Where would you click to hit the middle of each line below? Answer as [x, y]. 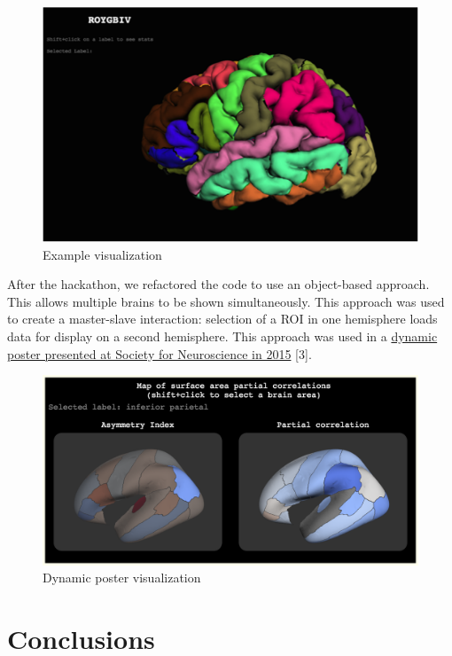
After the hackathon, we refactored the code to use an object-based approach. [218, 284]
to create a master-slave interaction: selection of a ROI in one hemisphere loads [222, 319]
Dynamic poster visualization [122, 578]
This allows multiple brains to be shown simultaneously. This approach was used [226, 301]
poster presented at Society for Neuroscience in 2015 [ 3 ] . [160, 353]
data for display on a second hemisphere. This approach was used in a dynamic [222, 336]
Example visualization [102, 254]
